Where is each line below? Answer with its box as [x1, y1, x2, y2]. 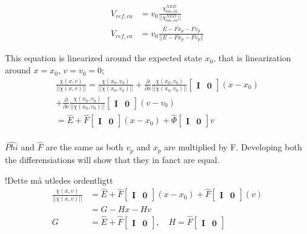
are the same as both [45, 141, 124, 153]
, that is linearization [213, 52, 291, 64]
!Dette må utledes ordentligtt [5, 173, 113, 186]
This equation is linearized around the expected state [5, 52, 202, 64]
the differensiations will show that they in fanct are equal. [5, 153, 220, 165]
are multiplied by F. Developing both [164, 141, 302, 153]
